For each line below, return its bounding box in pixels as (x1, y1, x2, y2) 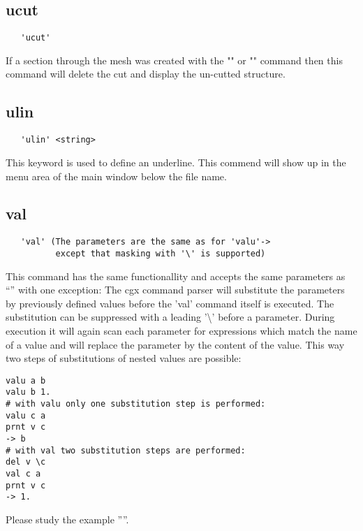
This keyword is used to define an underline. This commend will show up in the (6, 154, 346, 169)
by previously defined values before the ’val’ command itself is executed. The (6, 296, 334, 310)
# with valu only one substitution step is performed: (6, 399, 266, 409)
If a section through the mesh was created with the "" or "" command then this (6, 52, 343, 67)
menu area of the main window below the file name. (6, 168, 227, 183)
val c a (6, 469, 41, 479)
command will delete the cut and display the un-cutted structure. (6, 66, 286, 81)
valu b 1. (6, 387, 51, 398)
